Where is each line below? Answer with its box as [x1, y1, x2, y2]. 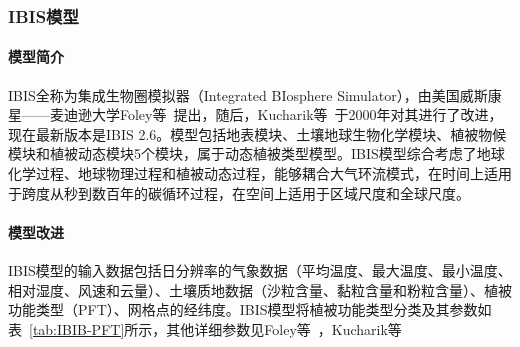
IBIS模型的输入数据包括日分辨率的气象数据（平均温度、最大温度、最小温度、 [8, 260, 512, 280]
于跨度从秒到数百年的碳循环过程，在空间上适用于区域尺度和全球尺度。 [8, 182, 470, 203]
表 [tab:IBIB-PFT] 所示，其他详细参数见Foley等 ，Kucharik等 [8, 318, 402, 339]
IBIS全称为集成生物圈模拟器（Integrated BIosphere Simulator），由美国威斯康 [8, 84, 502, 105]
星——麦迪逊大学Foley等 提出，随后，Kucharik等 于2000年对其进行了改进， [8, 104, 503, 125]
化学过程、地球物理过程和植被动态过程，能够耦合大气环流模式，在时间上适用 [8, 163, 512, 184]
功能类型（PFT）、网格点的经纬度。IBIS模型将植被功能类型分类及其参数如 [8, 299, 492, 320]
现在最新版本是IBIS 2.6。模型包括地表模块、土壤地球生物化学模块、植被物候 [8, 123, 507, 144]
